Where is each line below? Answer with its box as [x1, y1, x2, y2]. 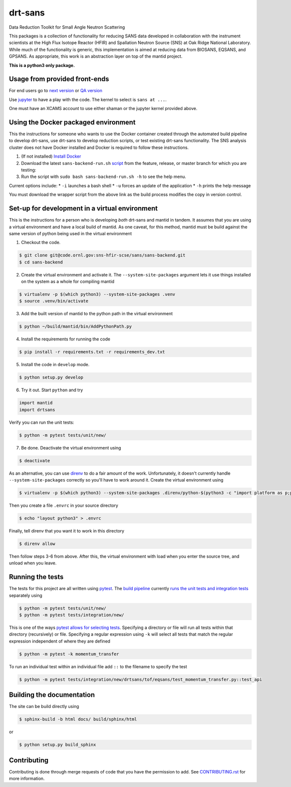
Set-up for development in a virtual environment [9, 204, 158, 213]
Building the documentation [9, 691, 95, 699]
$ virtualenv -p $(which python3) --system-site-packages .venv [19, 291, 176, 297]
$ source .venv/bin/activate [19, 298, 89, 304]
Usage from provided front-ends [9, 75, 109, 83]
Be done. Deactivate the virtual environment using [21, 445, 121, 450]
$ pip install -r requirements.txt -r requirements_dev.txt [19, 349, 165, 355]
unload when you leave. [9, 560, 57, 566]
